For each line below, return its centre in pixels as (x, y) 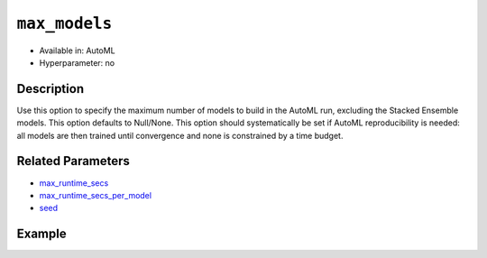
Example (41, 234)
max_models (64, 23)
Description (51, 89)
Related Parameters (74, 161)
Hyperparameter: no (77, 62)
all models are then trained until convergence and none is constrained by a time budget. (180, 135)
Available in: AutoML (78, 51)
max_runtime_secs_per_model (96, 195)
